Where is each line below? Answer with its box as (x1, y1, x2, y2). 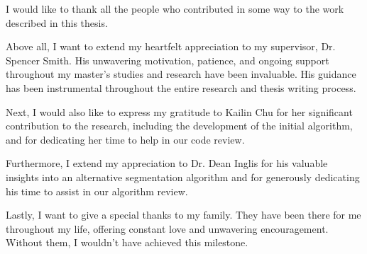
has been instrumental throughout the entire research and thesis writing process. (6, 80, 356, 95)
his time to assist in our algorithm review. (6, 183, 188, 198)
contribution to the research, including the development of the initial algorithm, (6, 118, 353, 133)
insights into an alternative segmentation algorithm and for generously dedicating (6, 169, 360, 184)
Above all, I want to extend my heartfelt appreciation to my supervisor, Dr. (6, 39, 336, 54)
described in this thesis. (6, 15, 108, 30)
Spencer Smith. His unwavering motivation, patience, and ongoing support (6, 52, 329, 67)
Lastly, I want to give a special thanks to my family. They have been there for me (6, 207, 361, 222)
